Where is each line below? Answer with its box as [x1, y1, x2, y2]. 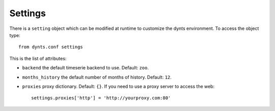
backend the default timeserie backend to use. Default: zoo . [22, 65, 149, 71]
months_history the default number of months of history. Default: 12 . [22, 74, 172, 80]
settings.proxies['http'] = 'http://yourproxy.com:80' [31, 95, 171, 101]
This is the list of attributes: [9, 55, 67, 61]
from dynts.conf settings [18, 44, 84, 50]
